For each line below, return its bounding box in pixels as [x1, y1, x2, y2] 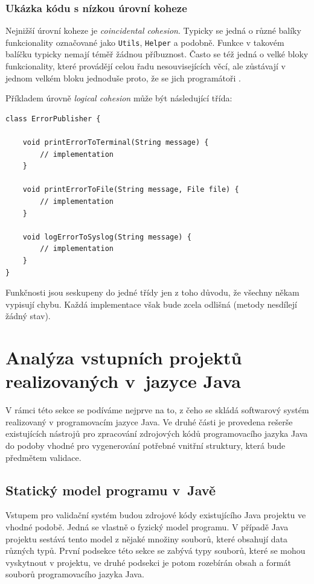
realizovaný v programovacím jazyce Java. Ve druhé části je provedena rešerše [5, 415, 293, 428]
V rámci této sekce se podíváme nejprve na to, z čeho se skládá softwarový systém [5, 404, 309, 416]
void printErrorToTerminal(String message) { [22, 138, 209, 147]
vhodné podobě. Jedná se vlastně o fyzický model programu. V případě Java [5, 521, 289, 533]
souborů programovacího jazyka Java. [5, 568, 144, 580]
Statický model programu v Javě [5, 480, 216, 499]
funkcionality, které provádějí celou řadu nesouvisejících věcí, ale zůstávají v [5, 60, 286, 72]
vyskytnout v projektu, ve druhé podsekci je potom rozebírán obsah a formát [5, 556, 291, 568]
